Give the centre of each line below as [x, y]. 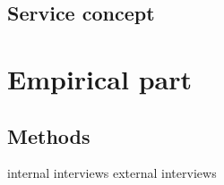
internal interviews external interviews [112, 173]
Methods [49, 135]
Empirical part [99, 78]
